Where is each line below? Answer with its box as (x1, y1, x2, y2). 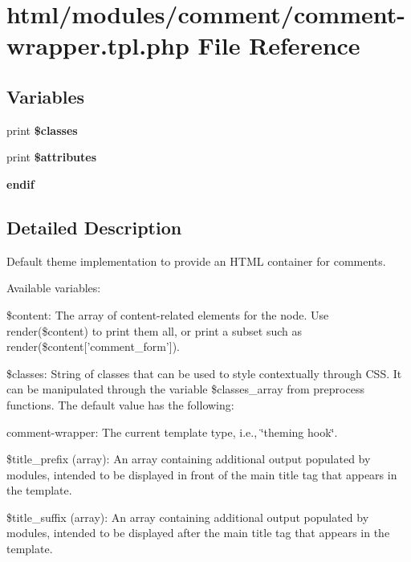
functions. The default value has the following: (6, 396, 234, 413)
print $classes (6, 121, 78, 138)
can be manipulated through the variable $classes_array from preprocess (6, 381, 364, 397)
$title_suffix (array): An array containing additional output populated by (6, 508, 369, 525)
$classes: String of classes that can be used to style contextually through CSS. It (6, 364, 402, 381)
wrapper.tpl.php (6, 29, 189, 62)
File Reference (197, 29, 360, 62)
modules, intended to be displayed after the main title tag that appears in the (6, 524, 390, 541)
